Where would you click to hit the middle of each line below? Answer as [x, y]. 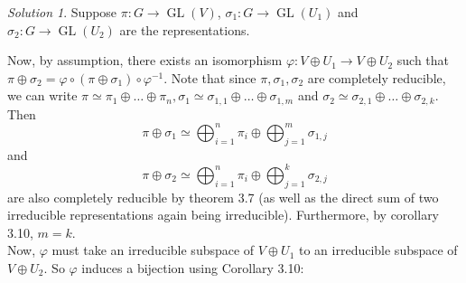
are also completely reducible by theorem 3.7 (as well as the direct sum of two [223, 197]
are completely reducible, [377, 77]
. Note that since [210, 77]
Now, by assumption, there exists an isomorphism [145, 60]
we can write [42, 95]
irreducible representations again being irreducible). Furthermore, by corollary [224, 215]
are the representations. [185, 29]
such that [423, 60]
